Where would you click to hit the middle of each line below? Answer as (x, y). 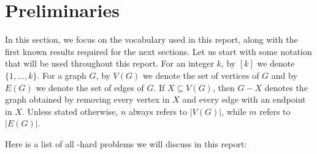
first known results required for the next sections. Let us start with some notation (158, 51)
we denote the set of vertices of (201, 75)
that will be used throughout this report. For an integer (109, 63)
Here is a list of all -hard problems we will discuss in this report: (126, 143)
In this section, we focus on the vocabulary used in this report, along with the (151, 39)
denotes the (286, 87)
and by (284, 75)
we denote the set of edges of (90, 87)
